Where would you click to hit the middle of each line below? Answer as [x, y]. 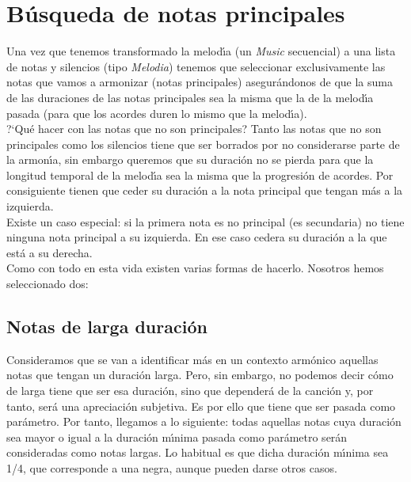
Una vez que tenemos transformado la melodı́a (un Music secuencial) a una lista [201, 51]
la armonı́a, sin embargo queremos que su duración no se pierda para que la [190, 159]
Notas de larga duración [107, 326]
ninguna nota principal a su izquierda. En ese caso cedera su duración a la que [197, 237]
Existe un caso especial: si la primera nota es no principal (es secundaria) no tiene [205, 221]
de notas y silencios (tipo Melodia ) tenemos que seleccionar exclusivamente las [196, 66]
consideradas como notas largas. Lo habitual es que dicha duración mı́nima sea [198, 452]
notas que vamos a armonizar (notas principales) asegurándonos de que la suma [200, 82]
